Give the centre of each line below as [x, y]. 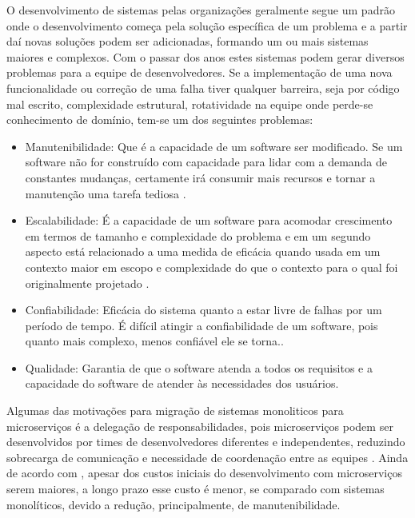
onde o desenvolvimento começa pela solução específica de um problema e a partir [207, 25]
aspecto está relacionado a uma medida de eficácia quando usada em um [203, 251]
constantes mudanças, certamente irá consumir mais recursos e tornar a [200, 177]
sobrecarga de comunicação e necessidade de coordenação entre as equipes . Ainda [207, 457]
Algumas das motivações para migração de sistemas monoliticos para [175, 410]
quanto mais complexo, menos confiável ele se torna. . [154, 341]
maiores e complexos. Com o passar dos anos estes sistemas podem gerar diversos [206, 56]
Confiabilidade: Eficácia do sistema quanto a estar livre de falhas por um [204, 310]
